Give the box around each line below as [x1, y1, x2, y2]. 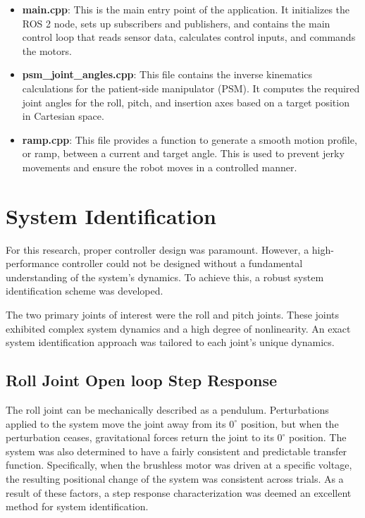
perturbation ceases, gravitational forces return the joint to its [6, 430, 274, 445]
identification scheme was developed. [6, 283, 163, 298]
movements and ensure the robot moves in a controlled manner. [22, 159, 297, 174]
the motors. [22, 43, 72, 58]
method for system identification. [6, 499, 149, 514]
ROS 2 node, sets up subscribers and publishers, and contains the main [22, 16, 330, 30]
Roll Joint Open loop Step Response [6, 369, 278, 391]
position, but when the [240, 416, 339, 431]
